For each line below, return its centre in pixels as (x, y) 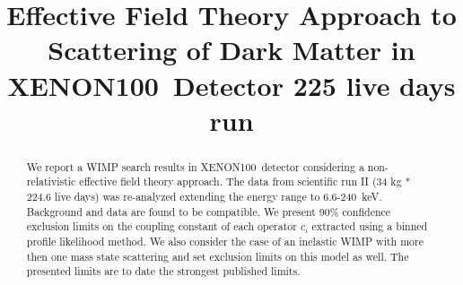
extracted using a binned (370, 226)
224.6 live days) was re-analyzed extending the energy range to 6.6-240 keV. (204, 197)
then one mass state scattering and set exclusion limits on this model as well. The (218, 256)
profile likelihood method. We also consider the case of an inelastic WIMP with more (225, 242)
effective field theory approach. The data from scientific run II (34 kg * (245, 181)
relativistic (51, 181)
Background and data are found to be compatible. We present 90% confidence (209, 211)
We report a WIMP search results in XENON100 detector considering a (195, 166)
